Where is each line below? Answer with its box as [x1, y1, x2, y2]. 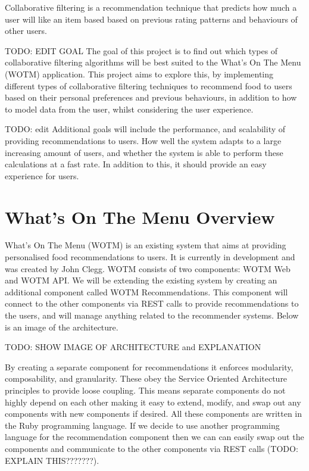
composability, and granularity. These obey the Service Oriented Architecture [5, 372, 288, 385]
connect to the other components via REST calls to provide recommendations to [5, 297, 299, 310]
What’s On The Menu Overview [5, 204, 275, 229]
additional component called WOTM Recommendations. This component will [5, 285, 288, 298]
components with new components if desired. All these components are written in [5, 407, 302, 420]
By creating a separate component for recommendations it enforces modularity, [5, 360, 294, 373]
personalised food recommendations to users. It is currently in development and [5, 251, 295, 263]
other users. [5, 24, 48, 37]
